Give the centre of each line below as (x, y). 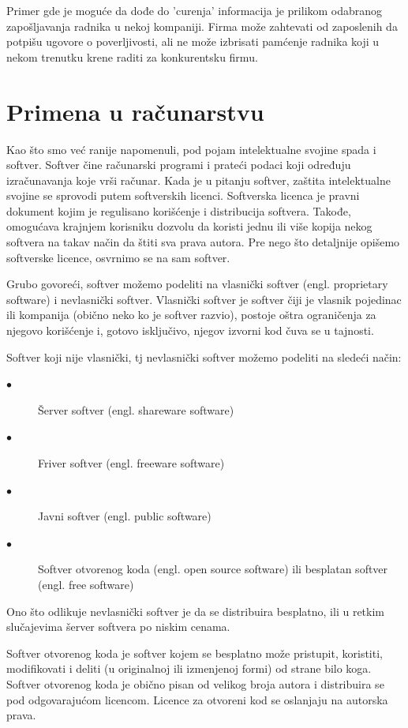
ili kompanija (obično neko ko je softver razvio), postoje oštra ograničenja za (191, 315)
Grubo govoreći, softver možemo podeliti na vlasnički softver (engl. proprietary (197, 284)
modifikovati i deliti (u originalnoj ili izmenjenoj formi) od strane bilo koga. (189, 668)
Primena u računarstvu (135, 111)
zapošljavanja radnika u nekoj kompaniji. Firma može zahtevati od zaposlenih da (202, 26)
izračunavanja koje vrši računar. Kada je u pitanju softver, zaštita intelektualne (198, 180)
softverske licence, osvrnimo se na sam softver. (118, 257)
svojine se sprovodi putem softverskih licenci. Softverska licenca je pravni (183, 195)
